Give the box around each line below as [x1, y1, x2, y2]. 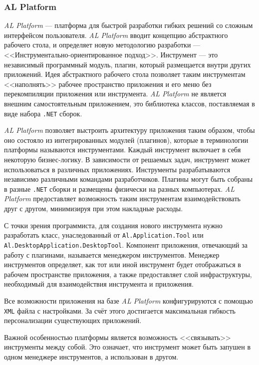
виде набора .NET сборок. [4, 108, 82, 118]
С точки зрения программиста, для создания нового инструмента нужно [4, 220, 223, 230]
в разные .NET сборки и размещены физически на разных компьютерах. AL [4, 183, 235, 194]
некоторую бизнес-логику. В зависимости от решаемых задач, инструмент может [4, 154, 251, 164]
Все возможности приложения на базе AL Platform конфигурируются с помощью [4, 295, 253, 306]
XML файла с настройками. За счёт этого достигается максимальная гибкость [4, 305, 236, 316]
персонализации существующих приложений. [4, 315, 142, 326]
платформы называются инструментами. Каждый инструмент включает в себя [4, 144, 241, 155]
